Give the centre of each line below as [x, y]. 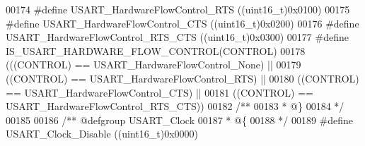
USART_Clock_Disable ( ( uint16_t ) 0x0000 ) [102, 134]
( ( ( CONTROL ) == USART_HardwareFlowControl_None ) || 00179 [153, 65]
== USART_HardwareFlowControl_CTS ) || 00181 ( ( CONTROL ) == [160, 92]
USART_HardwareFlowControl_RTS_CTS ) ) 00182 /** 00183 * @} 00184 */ [175, 106]
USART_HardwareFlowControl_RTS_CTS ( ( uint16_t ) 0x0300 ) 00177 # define [177, 37]
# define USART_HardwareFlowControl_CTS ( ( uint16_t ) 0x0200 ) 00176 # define [182, 23]
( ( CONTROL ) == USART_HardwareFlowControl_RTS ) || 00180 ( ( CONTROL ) [182, 78]
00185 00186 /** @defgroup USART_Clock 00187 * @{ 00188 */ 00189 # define [180, 120]
